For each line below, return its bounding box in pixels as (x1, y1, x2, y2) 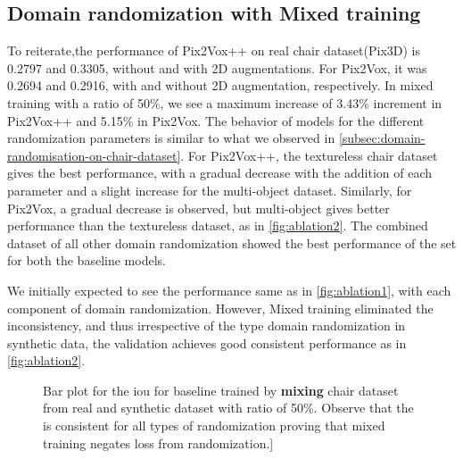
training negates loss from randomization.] (43, 433, 274, 452)
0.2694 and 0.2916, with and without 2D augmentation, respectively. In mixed (7, 76, 434, 95)
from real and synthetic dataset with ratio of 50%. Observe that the (43, 398, 414, 417)
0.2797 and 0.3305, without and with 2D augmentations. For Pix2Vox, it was (7, 58, 427, 77)
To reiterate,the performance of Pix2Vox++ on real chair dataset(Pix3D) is (7, 41, 420, 60)
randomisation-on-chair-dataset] (7, 146, 181, 164)
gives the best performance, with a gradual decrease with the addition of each (7, 163, 432, 182)
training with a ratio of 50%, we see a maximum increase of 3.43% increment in (7, 93, 442, 112)
